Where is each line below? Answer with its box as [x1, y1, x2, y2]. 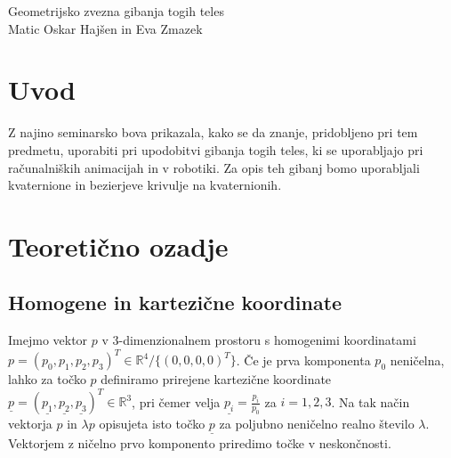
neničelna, [390, 350, 445, 369]
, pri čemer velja [132, 392, 221, 411]
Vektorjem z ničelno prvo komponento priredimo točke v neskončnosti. [8, 433, 391, 452]
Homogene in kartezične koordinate [8, 289, 342, 316]
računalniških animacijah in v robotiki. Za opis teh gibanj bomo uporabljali [8, 158, 420, 176]
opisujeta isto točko [99, 414, 205, 433]
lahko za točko [8, 370, 86, 388]
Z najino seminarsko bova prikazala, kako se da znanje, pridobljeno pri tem [8, 123, 418, 142]
